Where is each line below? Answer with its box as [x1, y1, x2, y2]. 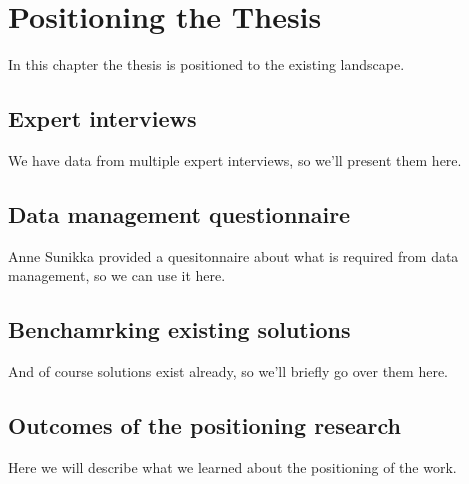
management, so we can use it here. [8, 265, 226, 286]
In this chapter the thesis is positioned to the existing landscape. [8, 54, 405, 75]
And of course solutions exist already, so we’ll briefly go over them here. [8, 361, 449, 382]
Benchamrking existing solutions [8, 314, 351, 345]
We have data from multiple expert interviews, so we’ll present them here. [8, 149, 462, 170]
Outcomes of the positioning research [8, 410, 401, 441]
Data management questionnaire [8, 198, 351, 229]
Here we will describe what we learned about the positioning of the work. [8, 456, 457, 477]
